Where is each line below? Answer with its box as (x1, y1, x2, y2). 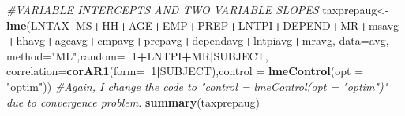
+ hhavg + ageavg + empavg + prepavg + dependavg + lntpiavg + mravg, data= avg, (6, 32, 389, 49)
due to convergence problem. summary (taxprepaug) (6, 93, 260, 110)
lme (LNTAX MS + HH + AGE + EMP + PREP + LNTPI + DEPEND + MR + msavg (6, 16, 399, 33)
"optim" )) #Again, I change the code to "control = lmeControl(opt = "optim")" (6, 78, 388, 94)
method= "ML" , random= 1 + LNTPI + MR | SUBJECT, (6, 47, 268, 63)
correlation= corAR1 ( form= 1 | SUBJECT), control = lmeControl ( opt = (6, 63, 364, 79)
